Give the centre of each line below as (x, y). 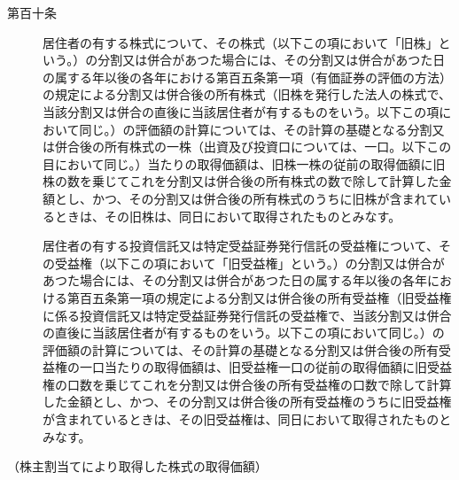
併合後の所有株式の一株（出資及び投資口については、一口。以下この (253, 147)
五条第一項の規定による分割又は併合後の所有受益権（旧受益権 (272, 297)
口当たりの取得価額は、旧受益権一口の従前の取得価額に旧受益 (272, 367)
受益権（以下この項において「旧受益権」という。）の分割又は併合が (249, 263)
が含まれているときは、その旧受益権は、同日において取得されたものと (247, 419)
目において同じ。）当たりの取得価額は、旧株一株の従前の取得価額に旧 (244, 163)
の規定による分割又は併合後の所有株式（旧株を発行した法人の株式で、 (247, 94)
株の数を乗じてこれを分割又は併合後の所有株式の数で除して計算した (241, 181)
